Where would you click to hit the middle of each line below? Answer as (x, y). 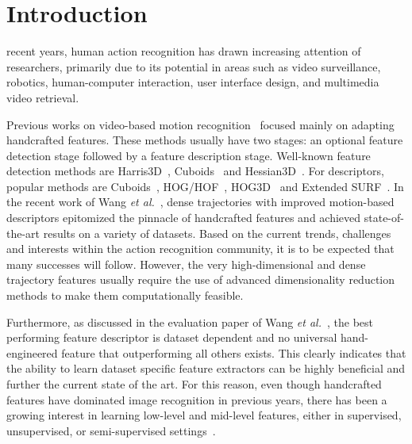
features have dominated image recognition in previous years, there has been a (197, 399)
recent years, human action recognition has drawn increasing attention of (184, 51)
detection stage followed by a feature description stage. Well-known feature (189, 155)
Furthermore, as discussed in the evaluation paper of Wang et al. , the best (190, 322)
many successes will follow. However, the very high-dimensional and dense (186, 264)
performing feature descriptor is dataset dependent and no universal (172, 337)
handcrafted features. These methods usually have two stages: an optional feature (205, 140)
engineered (32, 352)
